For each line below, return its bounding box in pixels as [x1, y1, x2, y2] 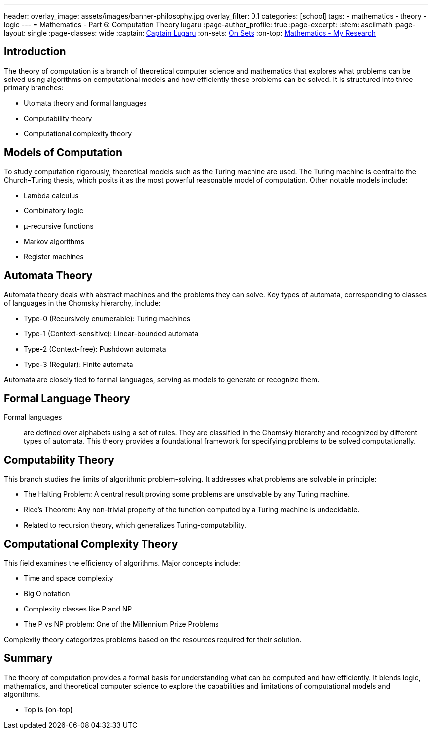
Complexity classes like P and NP [24, 605, 132, 613]
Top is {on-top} [24, 705, 73, 714]
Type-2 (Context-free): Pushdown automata [24, 344, 166, 353]
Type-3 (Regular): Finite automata [24, 360, 133, 368]
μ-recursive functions [24, 221, 94, 230]
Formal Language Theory [4, 392, 130, 405]
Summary [4, 652, 53, 665]
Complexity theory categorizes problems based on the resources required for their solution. [4, 635, 302, 644]
